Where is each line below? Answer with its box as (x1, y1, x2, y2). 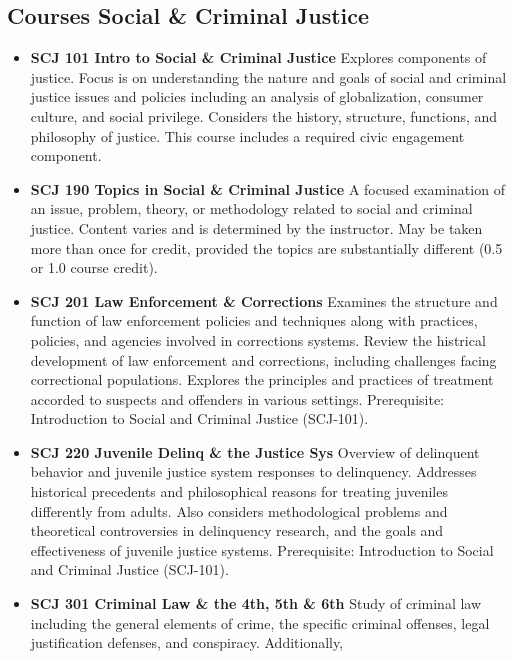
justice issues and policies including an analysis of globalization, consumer (30, 86, 484, 107)
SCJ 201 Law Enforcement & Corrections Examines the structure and (30, 290, 498, 311)
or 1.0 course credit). (30, 257, 158, 278)
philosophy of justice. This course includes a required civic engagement (30, 125, 465, 146)
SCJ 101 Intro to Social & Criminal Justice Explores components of (30, 47, 487, 68)
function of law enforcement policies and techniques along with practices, (30, 310, 478, 331)
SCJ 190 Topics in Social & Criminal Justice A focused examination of (30, 178, 505, 199)
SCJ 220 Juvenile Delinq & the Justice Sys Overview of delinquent (30, 441, 480, 462)
